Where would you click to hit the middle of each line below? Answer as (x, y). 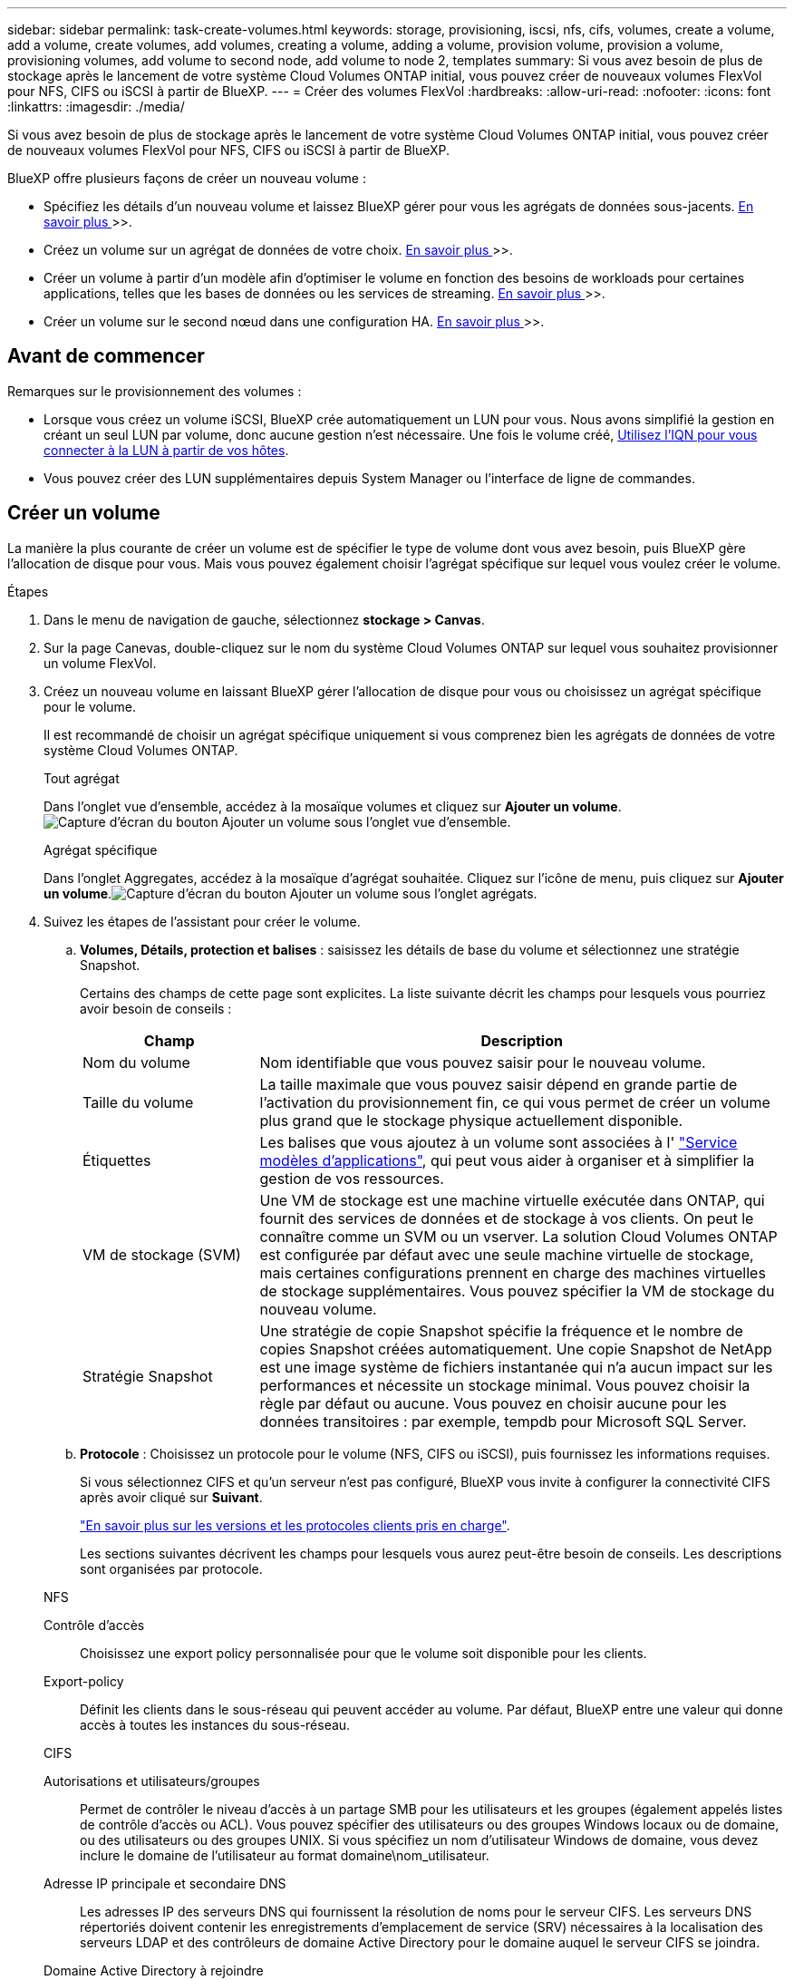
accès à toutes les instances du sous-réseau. (215, 1724)
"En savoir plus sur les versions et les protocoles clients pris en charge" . (295, 1525)
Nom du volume (136, 1062)
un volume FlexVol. (100, 663)
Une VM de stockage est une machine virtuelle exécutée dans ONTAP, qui (512, 1200)
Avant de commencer (106, 356)
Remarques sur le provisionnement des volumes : (155, 391)
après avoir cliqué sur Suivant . (171, 1497)
